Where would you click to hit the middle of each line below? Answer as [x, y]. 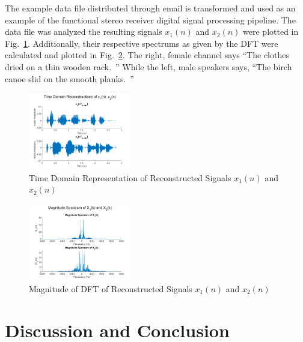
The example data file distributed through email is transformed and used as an [150, 8]
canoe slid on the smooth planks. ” [69, 78]
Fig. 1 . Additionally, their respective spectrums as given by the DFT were [142, 43]
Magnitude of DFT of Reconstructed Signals [111, 288]
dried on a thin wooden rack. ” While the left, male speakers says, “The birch [148, 66]
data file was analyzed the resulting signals [84, 31]
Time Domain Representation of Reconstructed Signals [130, 177]
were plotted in [271, 31]
